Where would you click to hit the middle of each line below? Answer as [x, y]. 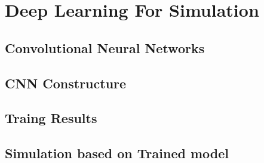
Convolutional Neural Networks [105, 47]
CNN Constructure [66, 83]
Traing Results [51, 118]
